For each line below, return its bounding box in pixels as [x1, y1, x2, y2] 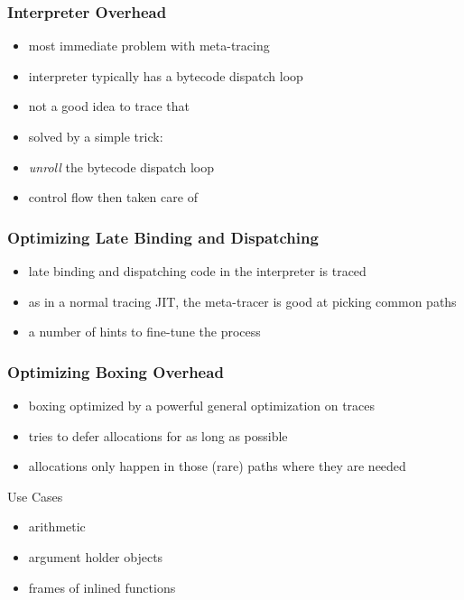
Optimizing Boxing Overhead [7, 360, 224, 383]
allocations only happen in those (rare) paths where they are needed [28, 457, 406, 475]
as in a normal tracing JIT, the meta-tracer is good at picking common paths [28, 291, 457, 310]
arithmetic [28, 517, 86, 536]
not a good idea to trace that [28, 97, 190, 115]
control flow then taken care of [28, 188, 198, 207]
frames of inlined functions [28, 577, 176, 596]
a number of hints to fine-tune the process [28, 322, 261, 341]
